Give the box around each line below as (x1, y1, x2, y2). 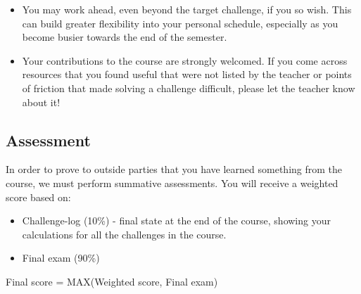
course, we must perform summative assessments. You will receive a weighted (6, 175, 338, 190)
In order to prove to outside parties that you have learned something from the (6, 162, 343, 177)
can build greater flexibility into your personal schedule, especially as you (22, 15, 338, 30)
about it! (22, 94, 61, 109)
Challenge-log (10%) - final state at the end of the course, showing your (22, 213, 331, 228)
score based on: (6, 189, 71, 204)
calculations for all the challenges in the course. (22, 226, 227, 241)
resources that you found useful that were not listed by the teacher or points (22, 67, 352, 82)
